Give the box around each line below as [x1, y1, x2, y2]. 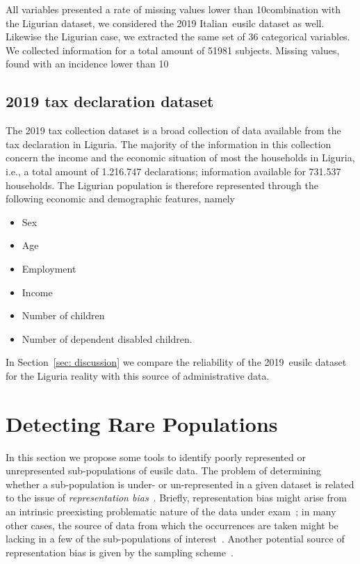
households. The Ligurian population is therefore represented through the [6, 177, 318, 192]
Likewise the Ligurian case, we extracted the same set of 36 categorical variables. [6, 29, 350, 44]
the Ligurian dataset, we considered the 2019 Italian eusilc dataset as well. [6, 15, 325, 30]
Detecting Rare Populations [6, 409, 278, 437]
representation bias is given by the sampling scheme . [6, 545, 234, 559]
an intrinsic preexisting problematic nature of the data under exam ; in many [6, 503, 336, 518]
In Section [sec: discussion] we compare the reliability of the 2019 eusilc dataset [6, 355, 347, 369]
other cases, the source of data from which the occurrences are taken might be [6, 517, 338, 532]
